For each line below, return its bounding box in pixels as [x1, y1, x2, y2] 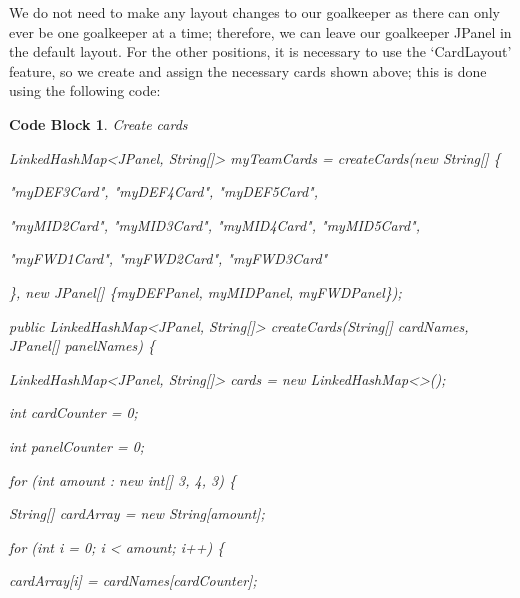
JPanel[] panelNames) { [9, 335, 155, 356]
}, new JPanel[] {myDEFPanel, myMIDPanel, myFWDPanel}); [9, 281, 402, 302]
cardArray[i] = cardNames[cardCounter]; [9, 570, 257, 591]
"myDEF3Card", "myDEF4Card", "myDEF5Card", [9, 181, 319, 202]
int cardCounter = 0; [9, 402, 138, 423]
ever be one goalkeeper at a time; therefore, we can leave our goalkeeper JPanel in [9, 21, 512, 42]
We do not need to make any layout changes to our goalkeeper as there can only [9, 2, 501, 22]
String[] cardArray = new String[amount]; [9, 503, 265, 524]
